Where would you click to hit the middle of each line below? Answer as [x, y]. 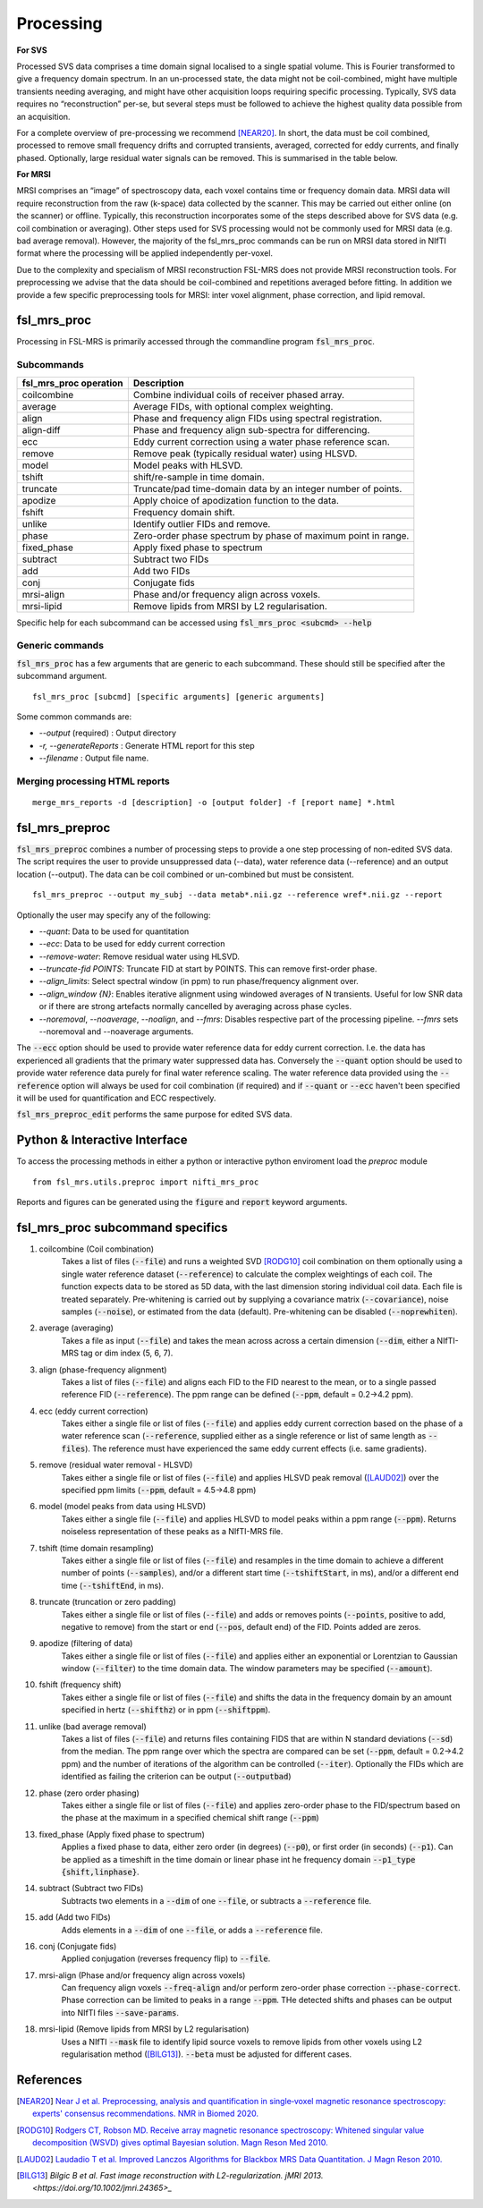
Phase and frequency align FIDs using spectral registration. [258, 418]
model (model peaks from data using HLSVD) [123, 1507]
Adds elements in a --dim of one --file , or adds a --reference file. [192, 1930]
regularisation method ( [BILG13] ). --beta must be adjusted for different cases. [207, 2054]
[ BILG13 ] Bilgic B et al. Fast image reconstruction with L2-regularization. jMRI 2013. [170, 2175]
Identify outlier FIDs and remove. [202, 523]
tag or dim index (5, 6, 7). [127, 1353]
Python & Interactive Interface [102, 1140]
